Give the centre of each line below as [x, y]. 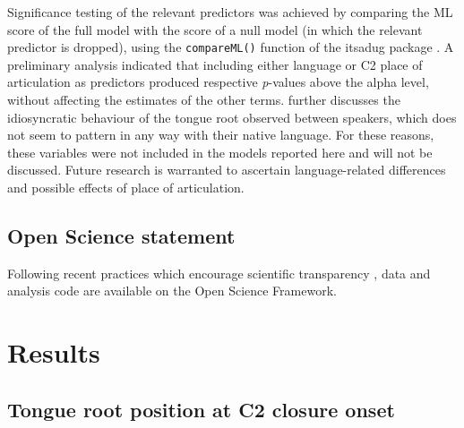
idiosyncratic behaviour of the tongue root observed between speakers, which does [232, 117]
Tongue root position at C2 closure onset [201, 409]
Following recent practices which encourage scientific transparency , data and [219, 273]
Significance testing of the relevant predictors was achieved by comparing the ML [230, 12]
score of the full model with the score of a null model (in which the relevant [215, 29]
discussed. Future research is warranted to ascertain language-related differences [227, 170]
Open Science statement [121, 235]
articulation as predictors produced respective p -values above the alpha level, [218, 82]
